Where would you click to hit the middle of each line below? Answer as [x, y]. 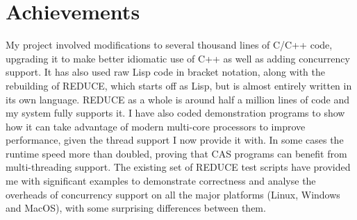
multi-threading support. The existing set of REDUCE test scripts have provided [178, 167]
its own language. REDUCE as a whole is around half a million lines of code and [178, 99]
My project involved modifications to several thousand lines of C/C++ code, [169, 45]
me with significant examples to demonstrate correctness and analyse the [161, 181]
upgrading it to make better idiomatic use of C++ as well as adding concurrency [178, 58]
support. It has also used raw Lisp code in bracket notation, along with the [165, 72]
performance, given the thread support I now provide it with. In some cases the [175, 140]
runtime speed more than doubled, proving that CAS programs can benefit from [176, 153]
